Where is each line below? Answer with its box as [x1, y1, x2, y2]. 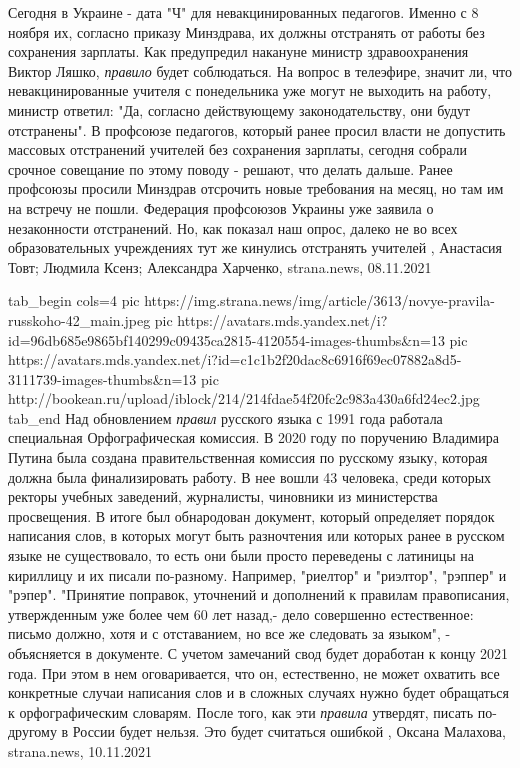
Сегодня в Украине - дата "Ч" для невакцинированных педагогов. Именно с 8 [8, 2, 479, 22]
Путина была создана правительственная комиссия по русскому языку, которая [8, 447, 488, 468]
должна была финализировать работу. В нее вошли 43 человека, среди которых [8, 466, 492, 487]
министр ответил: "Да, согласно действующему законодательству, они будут [8, 99, 471, 120]
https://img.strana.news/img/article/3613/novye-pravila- [144, 290, 495, 311]
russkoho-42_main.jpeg [8, 309, 151, 330]
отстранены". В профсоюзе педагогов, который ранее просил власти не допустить [8, 119, 506, 140]
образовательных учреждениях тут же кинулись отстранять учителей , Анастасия [8, 237, 503, 258]
